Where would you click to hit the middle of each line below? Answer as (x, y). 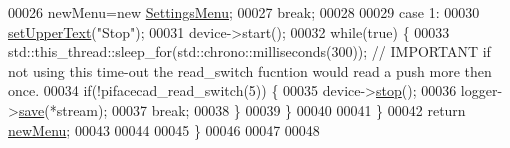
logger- (481, 90)
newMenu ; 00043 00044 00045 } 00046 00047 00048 (164, 129)
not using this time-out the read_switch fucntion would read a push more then (250, 70)
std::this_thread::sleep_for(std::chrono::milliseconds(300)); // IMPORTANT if (249, 51)
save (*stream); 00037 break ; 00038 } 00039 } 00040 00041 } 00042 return (242, 109)
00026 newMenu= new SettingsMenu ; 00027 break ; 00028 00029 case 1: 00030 (244, 12)
